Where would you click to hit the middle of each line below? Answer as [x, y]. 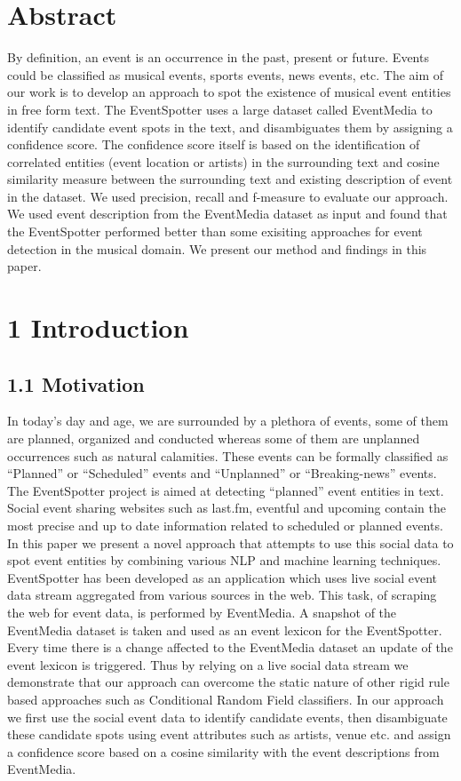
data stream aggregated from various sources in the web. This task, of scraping [222, 595]
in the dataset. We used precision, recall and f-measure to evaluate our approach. [228, 196]
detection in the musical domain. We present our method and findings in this [217, 248]
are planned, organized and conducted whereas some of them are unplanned [214, 438]
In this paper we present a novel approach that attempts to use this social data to [230, 542]
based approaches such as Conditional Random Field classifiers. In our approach [226, 699]
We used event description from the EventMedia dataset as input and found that [227, 214]
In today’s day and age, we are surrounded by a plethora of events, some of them [228, 421]
